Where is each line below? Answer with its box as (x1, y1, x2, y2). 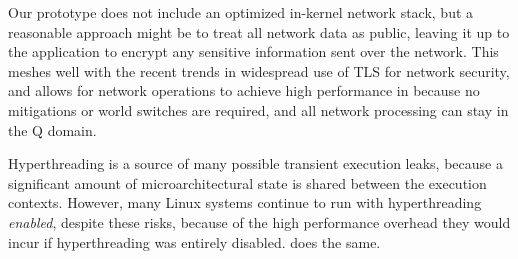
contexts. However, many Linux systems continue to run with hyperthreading (8, 192, 482, 213)
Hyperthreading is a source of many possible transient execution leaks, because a (8, 153, 503, 174)
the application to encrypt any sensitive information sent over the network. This (8, 41, 499, 62)
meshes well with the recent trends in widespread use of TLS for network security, (8, 60, 510, 81)
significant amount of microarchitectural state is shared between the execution (8, 172, 487, 193)
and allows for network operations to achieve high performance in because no (8, 80, 480, 101)
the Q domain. (8, 119, 97, 140)
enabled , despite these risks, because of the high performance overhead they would (8, 211, 511, 232)
